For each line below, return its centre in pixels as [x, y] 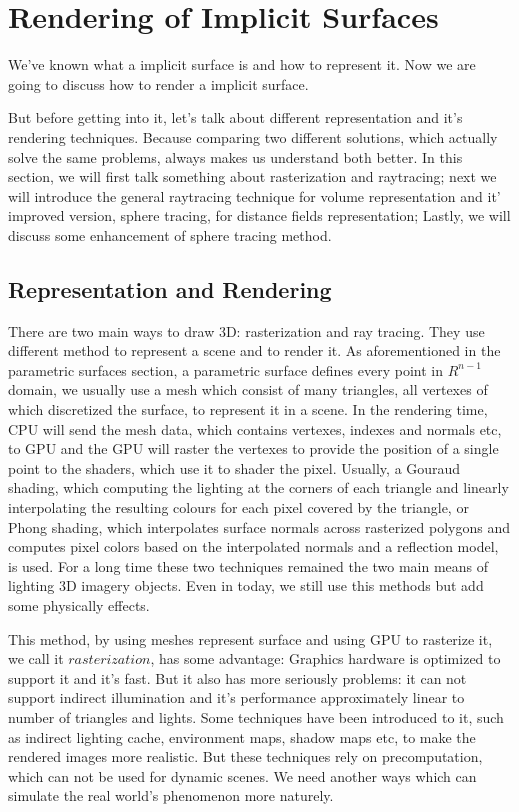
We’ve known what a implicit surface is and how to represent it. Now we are [242, 64]
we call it [36, 658]
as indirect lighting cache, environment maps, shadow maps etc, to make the [242, 736]
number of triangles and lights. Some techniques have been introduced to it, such [256, 716]
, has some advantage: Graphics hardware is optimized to [325, 658]
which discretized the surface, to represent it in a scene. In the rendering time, [248, 409]
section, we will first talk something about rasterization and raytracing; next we [252, 176]
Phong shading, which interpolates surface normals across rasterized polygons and [259, 526]
